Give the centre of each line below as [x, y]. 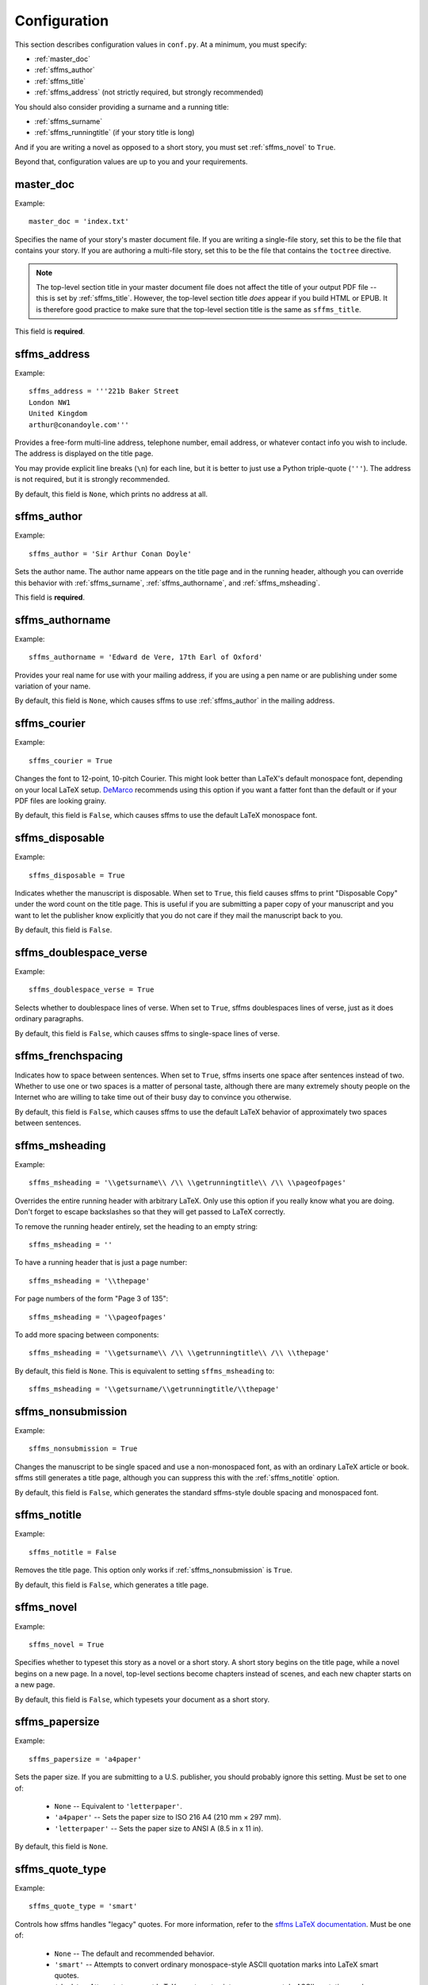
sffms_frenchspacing [69, 1056]
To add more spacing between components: [87, 1335]
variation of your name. [53, 686]
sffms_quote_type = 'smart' [83, 1906]
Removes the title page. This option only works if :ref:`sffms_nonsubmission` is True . [154, 1570]
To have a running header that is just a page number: [101, 1262]
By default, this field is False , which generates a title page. [112, 1585]
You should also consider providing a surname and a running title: [122, 106]
